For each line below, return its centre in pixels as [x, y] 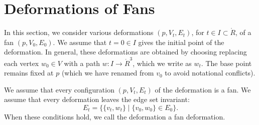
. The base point [226, 63]
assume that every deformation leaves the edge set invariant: [97, 99]
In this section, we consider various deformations [79, 32]
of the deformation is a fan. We [203, 89]
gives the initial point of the [181, 42]
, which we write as [162, 63]
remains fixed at [29, 73]
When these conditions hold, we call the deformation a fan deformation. [115, 116]
